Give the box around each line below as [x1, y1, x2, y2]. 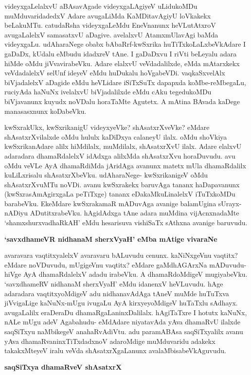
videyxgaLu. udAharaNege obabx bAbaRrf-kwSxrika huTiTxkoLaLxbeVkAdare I [4, 39, 246, 49]
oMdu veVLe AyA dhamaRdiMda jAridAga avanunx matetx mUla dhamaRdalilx [4, 160, 246, 170]
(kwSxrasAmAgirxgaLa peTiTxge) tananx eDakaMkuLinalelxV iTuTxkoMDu [4, 189, 235, 199]
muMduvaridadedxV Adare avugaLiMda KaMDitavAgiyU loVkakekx [4, 10, 211, 20]
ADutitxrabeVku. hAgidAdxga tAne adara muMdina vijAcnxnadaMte [30, 208, 239, 218]
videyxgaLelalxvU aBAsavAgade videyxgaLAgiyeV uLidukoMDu [4, 1, 197, 11]
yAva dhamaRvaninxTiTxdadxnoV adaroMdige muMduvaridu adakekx [4, 336, 215, 346]
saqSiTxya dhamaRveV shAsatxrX [4, 361, 122, 372]
